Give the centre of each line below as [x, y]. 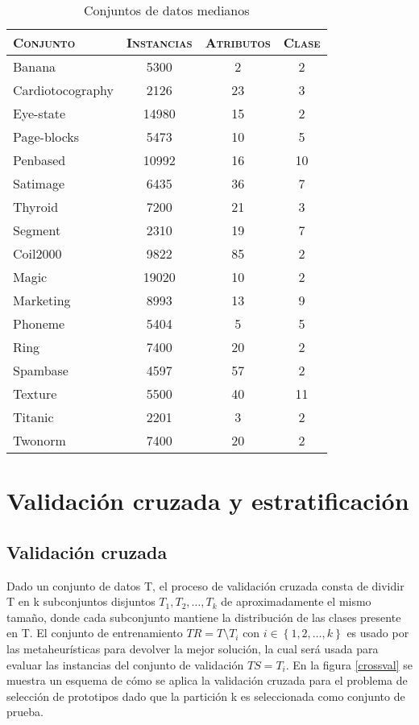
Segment [37, 230]
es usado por [378, 633]
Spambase [41, 370]
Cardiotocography [64, 90]
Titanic [33, 417]
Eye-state [39, 113]
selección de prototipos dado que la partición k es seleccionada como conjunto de [206, 696]
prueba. [25, 712]
